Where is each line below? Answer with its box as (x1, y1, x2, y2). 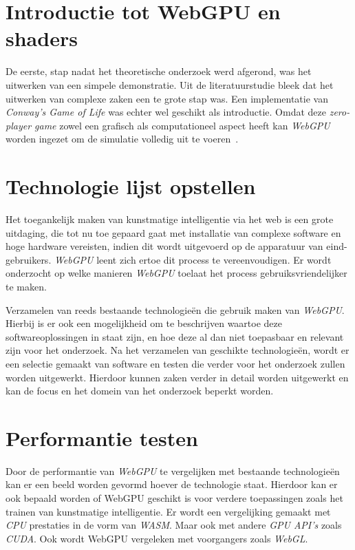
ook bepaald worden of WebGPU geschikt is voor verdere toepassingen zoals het (6, 491, 343, 505)
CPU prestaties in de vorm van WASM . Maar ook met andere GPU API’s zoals (6, 518, 342, 532)
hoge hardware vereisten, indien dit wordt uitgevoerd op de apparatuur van (6, 239, 323, 253)
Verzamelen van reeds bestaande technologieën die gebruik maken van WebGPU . (6, 302, 345, 317)
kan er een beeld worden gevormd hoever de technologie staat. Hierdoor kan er (6, 477, 338, 491)
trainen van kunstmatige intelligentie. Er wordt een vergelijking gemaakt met (6, 504, 331, 518)
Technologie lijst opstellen (6, 172, 256, 200)
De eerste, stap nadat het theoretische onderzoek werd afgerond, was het (6, 64, 312, 78)
